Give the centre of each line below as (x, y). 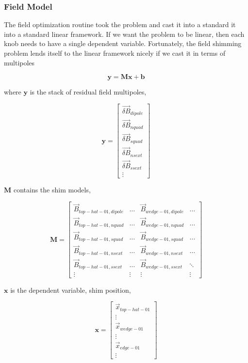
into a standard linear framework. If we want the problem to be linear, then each (124, 34)
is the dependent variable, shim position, (71, 290)
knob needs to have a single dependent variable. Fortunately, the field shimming (123, 43)
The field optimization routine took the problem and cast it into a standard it (120, 24)
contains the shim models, (52, 190)
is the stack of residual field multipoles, (88, 92)
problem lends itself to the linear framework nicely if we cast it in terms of (115, 53)
